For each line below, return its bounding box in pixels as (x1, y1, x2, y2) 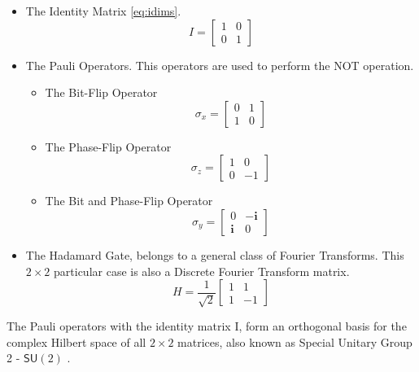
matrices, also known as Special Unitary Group (177, 333, 412, 350)
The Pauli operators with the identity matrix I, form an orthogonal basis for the (7, 317, 407, 335)
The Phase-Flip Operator (45, 138, 172, 155)
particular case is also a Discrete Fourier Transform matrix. (54, 262, 350, 279)
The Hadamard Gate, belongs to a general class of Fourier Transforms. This (25, 246, 404, 263)
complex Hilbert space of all (7, 333, 146, 350)
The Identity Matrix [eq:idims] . (25, 2, 181, 19)
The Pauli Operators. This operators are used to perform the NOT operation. (25, 56, 414, 73)
